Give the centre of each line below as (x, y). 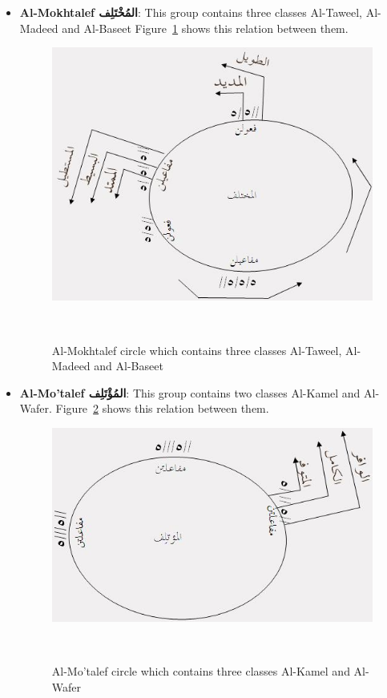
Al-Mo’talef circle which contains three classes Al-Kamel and (201, 671)
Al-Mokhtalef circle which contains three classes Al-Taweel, (197, 350)
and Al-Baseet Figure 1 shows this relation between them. (205, 28)
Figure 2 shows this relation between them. (162, 408)
